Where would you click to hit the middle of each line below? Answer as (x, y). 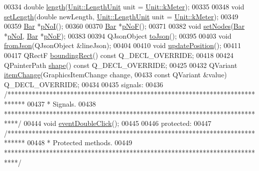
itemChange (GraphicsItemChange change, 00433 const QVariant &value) (116, 75)
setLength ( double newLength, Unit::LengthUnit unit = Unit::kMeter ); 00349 (121, 16)
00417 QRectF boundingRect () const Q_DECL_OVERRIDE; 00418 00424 (119, 55)
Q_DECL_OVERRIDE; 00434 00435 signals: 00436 (84, 84)
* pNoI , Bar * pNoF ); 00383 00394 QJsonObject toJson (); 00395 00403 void (118, 35)
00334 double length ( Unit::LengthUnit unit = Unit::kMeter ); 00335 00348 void (124, 6)
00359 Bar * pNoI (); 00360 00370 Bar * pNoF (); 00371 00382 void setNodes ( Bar (124, 26)
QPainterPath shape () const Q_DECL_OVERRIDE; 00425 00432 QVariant (121, 65)
